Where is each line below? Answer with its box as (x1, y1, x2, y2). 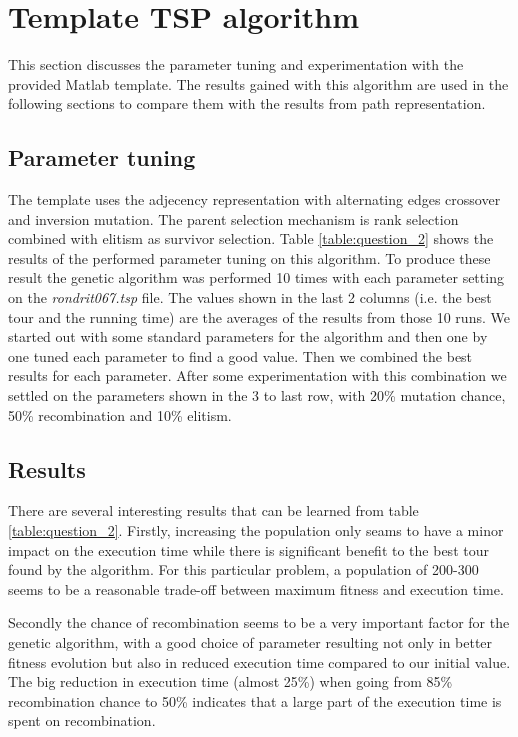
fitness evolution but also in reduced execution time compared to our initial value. (8, 651, 511, 672)
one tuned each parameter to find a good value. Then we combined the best (8, 345, 473, 366)
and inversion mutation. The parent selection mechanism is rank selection (8, 208, 459, 229)
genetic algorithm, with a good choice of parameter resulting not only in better (8, 632, 493, 652)
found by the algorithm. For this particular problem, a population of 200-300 (8, 559, 479, 580)
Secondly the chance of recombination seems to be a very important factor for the (8, 612, 510, 633)
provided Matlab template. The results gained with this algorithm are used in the (8, 73, 509, 94)
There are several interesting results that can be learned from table (8, 500, 419, 521)
